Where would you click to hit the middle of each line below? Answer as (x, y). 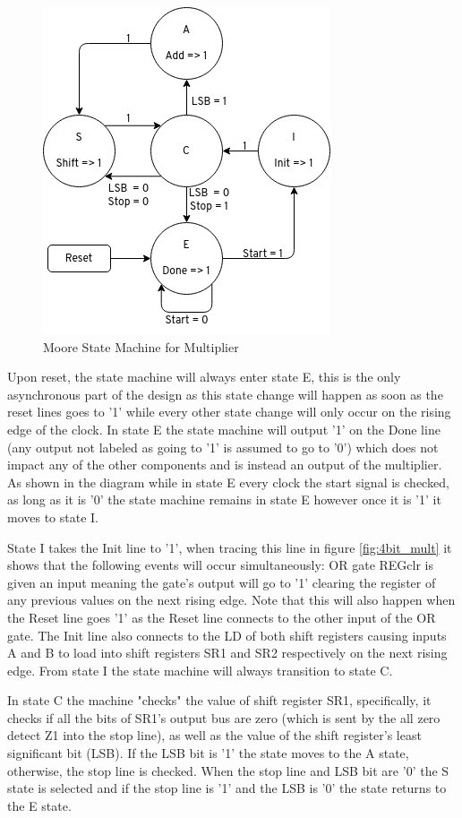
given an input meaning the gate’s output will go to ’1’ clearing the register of (222, 582)
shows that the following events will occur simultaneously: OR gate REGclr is (221, 565)
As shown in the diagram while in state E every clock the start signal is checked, (228, 482)
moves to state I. (53, 517)
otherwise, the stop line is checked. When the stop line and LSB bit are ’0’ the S (228, 770)
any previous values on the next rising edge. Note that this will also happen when (231, 600)
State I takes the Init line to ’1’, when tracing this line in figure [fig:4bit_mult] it (230, 547)
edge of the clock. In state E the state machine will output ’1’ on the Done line (224, 429)
